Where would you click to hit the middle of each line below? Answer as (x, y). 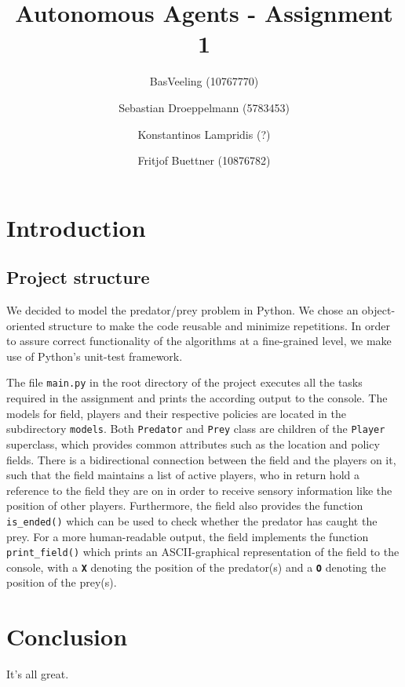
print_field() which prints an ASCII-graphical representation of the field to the (203, 552)
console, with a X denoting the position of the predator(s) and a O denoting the (196, 567)
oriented (26, 325)
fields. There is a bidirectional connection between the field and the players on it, (201, 459)
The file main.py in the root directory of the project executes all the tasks (184, 382)
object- (379, 310)
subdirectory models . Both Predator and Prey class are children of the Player (196, 429)
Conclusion (67, 636)
